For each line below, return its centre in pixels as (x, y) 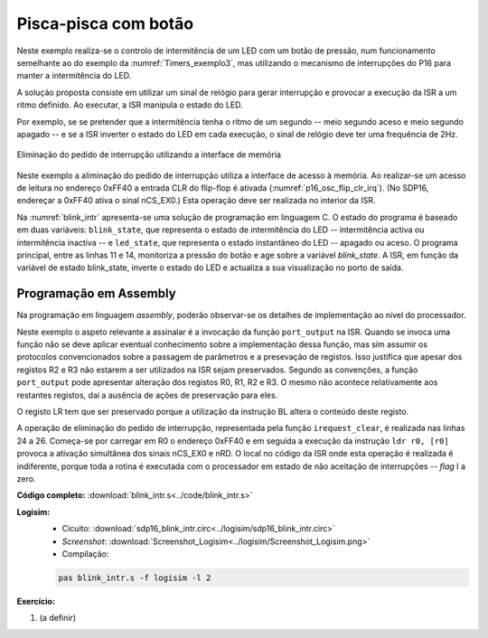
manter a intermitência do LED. (74, 76)
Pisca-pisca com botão (105, 23)
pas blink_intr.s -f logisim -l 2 (135, 577)
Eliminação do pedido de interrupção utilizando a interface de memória (149, 155)
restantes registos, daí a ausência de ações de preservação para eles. (147, 395)
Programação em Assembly (96, 294)
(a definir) (58, 618)
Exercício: (36, 601)
